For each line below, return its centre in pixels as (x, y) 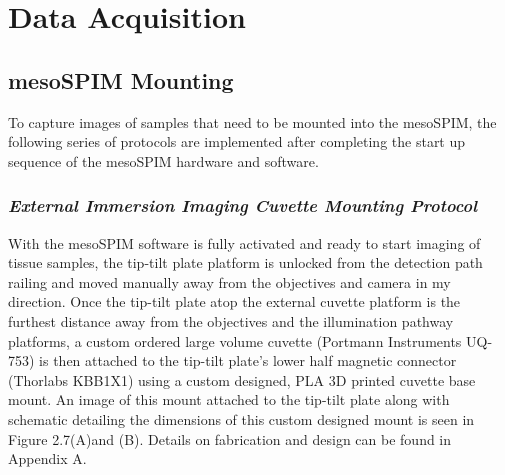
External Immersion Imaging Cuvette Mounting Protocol (243, 205)
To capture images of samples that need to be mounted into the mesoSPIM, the (252, 121)
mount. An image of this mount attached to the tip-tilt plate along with (229, 399)
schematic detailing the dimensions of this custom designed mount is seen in (241, 418)
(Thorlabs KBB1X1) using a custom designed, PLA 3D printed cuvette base (242, 379)
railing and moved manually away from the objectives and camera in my (229, 281)
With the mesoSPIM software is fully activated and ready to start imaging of (244, 242)
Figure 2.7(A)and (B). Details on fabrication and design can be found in (230, 438)
